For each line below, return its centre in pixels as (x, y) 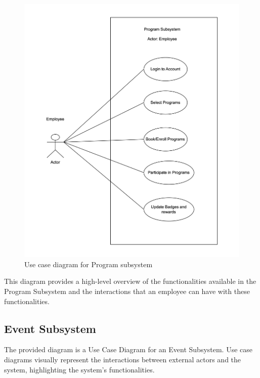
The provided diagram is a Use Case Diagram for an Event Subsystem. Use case (128, 349)
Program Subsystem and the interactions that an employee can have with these (127, 291)
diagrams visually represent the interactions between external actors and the (123, 360)
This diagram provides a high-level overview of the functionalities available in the (130, 281)
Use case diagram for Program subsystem (89, 264)
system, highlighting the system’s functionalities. (79, 369)
